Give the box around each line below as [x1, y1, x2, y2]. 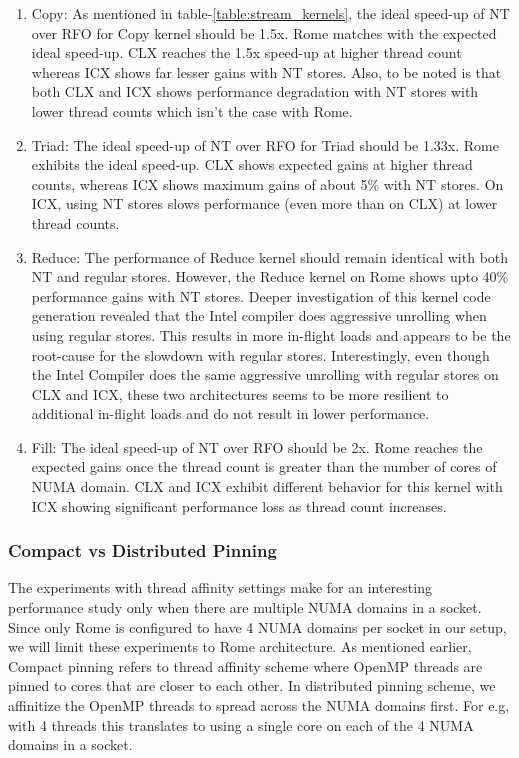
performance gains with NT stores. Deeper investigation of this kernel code [31, 285, 491, 306]
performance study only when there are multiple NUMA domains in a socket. [8, 597, 482, 618]
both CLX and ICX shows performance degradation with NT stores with [31, 81, 479, 102]
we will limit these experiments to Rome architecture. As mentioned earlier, [8, 636, 472, 657]
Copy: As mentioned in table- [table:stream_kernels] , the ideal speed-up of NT [31, 3, 510, 23]
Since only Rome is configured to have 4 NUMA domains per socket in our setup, [8, 616, 507, 637]
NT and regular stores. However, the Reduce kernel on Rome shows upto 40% [31, 266, 509, 287]
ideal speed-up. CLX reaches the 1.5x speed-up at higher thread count [31, 42, 462, 63]
